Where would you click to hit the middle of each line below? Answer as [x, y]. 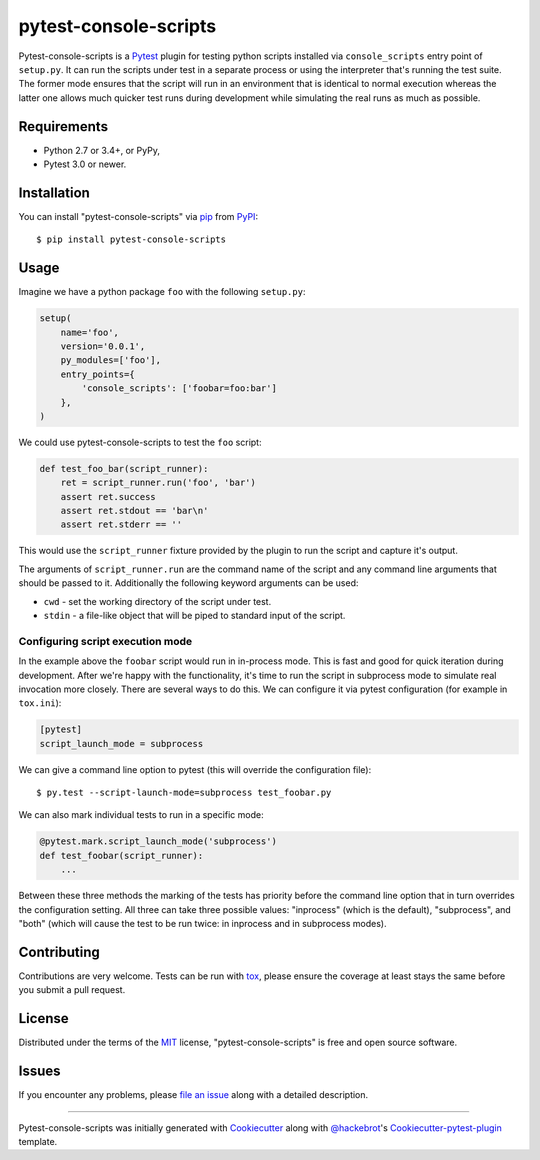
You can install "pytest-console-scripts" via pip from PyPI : [138, 216]
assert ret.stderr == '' [121, 524]
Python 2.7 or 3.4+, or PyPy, [101, 150]
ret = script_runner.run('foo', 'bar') [158, 483]
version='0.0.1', [103, 346]
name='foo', [90, 332]
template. [38, 1141]
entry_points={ [97, 374]
